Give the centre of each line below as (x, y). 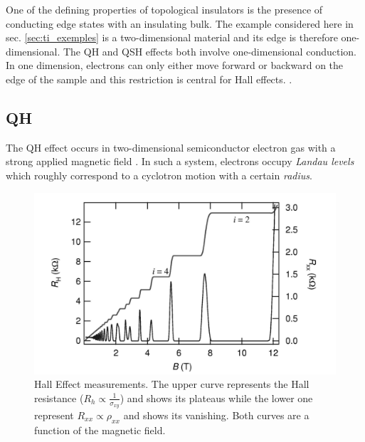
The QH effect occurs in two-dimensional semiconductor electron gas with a (171, 147)
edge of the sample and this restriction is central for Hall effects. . (149, 79)
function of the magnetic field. (100, 430)
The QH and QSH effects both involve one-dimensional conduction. (210, 51)
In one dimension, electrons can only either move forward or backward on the (175, 65)
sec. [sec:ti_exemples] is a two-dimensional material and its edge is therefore (172, 37)
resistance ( (59, 398)
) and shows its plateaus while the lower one (216, 398)
